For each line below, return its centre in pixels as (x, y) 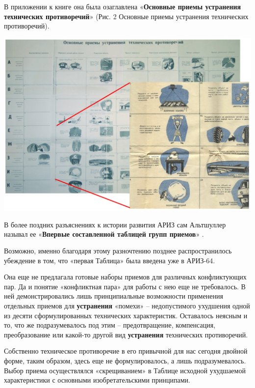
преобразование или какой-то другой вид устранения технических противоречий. (126, 334)
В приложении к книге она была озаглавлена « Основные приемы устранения (123, 6)
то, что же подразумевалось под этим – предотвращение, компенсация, (110, 325)
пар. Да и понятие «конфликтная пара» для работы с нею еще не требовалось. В (125, 286)
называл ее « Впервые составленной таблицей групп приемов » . (104, 234)
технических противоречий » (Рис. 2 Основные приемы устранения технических (126, 16)
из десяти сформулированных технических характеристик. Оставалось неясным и (126, 315)
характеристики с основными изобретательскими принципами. (97, 380)
